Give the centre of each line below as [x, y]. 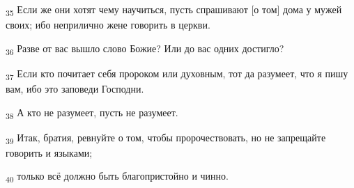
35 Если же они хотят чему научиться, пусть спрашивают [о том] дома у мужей [174, 10]
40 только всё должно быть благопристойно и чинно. [117, 177]
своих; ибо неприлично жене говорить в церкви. [108, 25]
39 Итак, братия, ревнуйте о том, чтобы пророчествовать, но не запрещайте [166, 138]
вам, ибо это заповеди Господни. [75, 88]
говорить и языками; [49, 152]
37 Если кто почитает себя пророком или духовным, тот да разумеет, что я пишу [177, 74]
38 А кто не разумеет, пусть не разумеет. [92, 113]
